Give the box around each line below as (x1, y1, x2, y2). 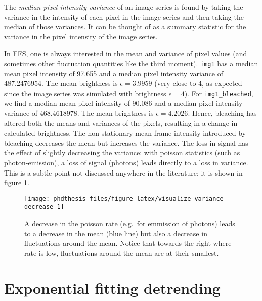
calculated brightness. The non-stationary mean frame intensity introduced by (4, 127, 246, 138)
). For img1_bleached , (184, 88, 253, 98)
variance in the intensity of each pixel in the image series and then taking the (4, 11, 244, 22)
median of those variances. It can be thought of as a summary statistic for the (4, 21, 246, 32)
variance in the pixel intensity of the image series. (4, 31, 158, 41)
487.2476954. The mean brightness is (4, 78, 118, 89)
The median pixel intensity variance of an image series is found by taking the (4, 2, 243, 12)
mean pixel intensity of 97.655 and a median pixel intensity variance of (4, 68, 224, 78)
